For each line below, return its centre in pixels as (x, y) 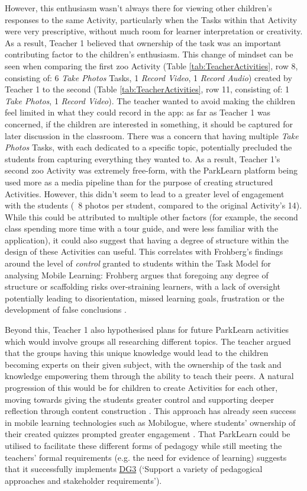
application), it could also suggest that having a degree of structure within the (147, 240)
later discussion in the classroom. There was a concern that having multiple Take (152, 135)
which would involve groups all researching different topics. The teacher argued (148, 341)
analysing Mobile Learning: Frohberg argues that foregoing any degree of (137, 275)
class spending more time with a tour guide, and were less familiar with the (142, 228)
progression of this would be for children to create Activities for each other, (141, 387)
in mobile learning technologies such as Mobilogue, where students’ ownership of (150, 422)
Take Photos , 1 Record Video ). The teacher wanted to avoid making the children (150, 100)
